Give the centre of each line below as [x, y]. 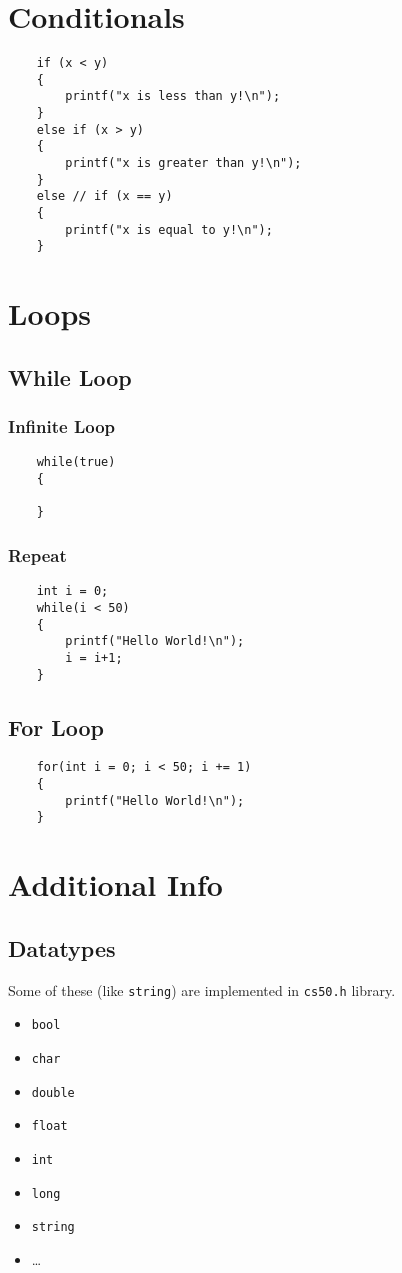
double [53, 1092]
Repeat [37, 554]
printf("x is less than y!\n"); [173, 96]
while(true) [76, 462]
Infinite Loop [62, 426]
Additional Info [115, 884]
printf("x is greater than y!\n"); [183, 163]
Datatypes [62, 947]
